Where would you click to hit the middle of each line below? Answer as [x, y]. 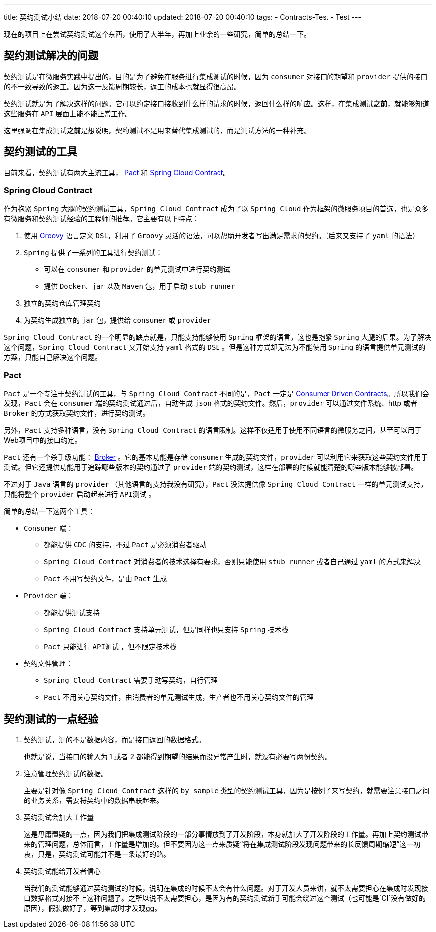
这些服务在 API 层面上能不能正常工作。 [68, 113]
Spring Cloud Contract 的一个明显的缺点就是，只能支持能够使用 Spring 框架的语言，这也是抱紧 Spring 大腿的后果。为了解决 [218, 337]
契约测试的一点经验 [51, 719]
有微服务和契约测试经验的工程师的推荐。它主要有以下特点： [102, 219]
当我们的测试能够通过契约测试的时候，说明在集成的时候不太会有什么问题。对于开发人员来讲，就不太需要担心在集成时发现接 [226, 888]
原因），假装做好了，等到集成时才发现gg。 [93, 908]
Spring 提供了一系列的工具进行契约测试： [93, 253]
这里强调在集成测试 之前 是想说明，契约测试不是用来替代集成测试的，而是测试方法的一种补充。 [157, 130]
